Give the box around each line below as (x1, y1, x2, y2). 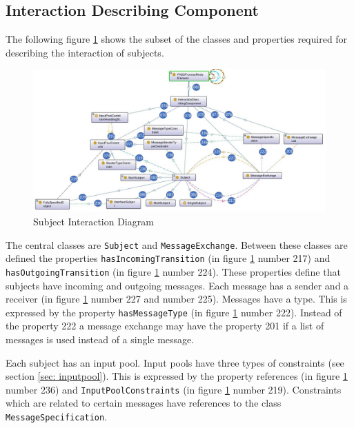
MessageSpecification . (6, 409, 108, 424)
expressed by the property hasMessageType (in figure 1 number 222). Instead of (6, 305, 342, 319)
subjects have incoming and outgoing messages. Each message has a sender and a (6, 278, 349, 292)
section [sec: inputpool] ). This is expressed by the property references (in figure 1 (6, 369, 348, 383)
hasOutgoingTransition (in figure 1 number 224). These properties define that (6, 264, 341, 278)
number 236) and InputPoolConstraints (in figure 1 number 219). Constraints (6, 382, 342, 396)
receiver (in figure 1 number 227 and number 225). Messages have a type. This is (6, 292, 347, 306)
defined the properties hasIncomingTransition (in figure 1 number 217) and (6, 251, 331, 265)
